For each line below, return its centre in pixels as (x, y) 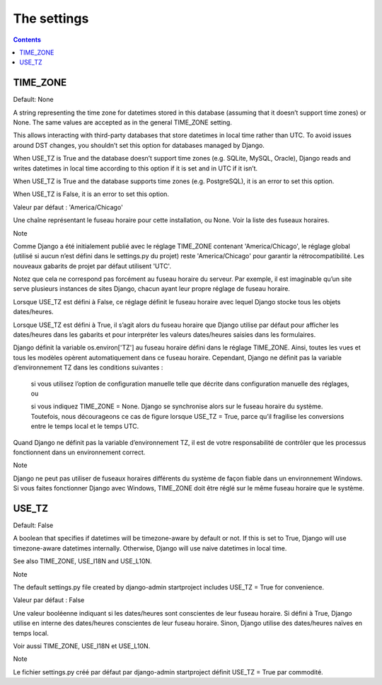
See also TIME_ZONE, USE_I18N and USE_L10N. (82, 561)
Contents (27, 40)
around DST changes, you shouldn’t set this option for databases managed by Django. (139, 145)
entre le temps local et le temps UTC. (85, 426)
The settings (51, 18)
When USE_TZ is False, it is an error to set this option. (91, 194)
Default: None (33, 100)
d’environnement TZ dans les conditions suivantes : (88, 367)
